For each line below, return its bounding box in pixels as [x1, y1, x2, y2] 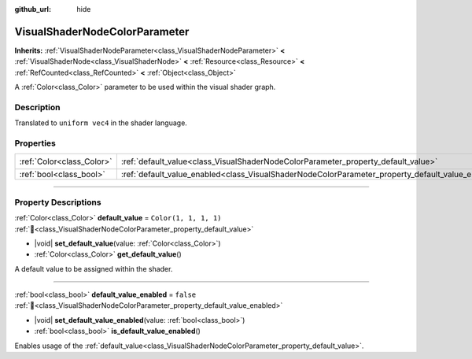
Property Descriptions [14, 197, 101, 208]
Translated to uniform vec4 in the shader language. [14, 118, 188, 128]
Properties [14, 138, 57, 149]
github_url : [14, 5, 51, 13]
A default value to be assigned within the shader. [14, 264, 173, 273]
